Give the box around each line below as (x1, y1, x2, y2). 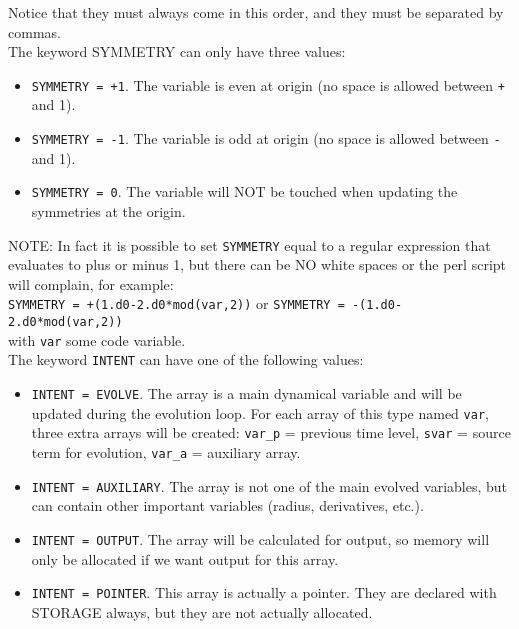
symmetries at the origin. (31, 200, 186, 221)
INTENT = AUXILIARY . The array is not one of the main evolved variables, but (31, 475, 508, 496)
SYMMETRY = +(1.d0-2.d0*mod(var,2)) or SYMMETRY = (8, 293, 345, 314)
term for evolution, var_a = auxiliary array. (31, 441, 301, 462)
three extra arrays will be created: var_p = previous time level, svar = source (31, 422, 511, 443)
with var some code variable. (8, 329, 186, 350)
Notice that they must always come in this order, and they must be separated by (8, 2, 504, 22)
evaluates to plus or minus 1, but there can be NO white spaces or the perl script (8, 254, 507, 275)
